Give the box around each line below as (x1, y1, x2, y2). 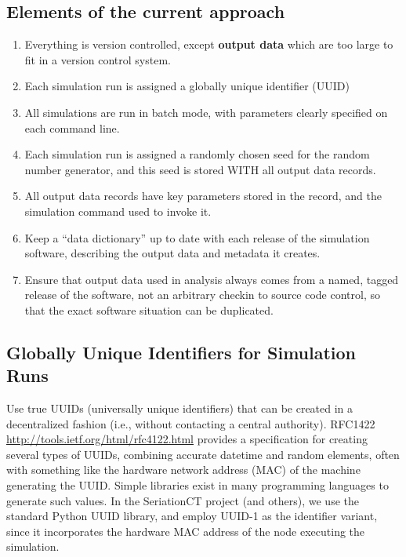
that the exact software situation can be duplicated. (24, 301, 274, 318)
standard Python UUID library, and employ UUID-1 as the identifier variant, (6, 508, 378, 524)
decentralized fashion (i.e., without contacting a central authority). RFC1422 (6, 415, 375, 431)
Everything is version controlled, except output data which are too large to (24, 36, 393, 53)
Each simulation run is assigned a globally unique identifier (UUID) (24, 78, 350, 94)
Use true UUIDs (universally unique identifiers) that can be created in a (6, 400, 353, 417)
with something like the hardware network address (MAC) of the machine (6, 461, 361, 478)
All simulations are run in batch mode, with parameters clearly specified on (24, 104, 388, 120)
